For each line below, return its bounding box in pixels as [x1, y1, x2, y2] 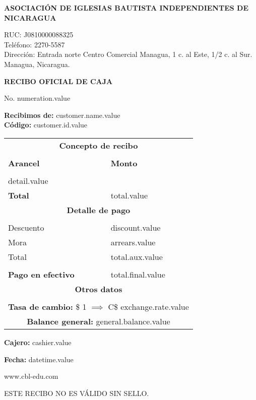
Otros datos [75, 283, 122, 295]
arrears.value [110, 236, 156, 248]
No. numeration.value [4, 93, 71, 103]
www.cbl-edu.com [4, 371, 58, 381]
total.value [110, 189, 148, 201]
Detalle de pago [67, 204, 131, 216]
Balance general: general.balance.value [27, 315, 170, 327]
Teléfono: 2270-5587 [4, 39, 65, 49]
